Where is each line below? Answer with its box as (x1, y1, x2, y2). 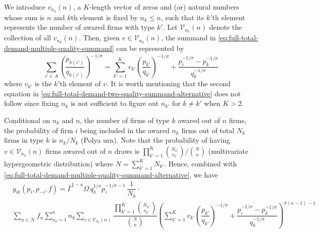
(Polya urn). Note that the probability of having (81, 135, 230, 145)
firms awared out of (45, 145, 106, 156)
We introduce (4, 2, 45, 12)
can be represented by (116, 43, 184, 53)
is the (34, 78, 52, 89)
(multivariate (208, 145, 248, 156)
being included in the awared (80, 125, 170, 135)
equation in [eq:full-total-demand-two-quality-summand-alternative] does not (4, 88, 241, 98)
